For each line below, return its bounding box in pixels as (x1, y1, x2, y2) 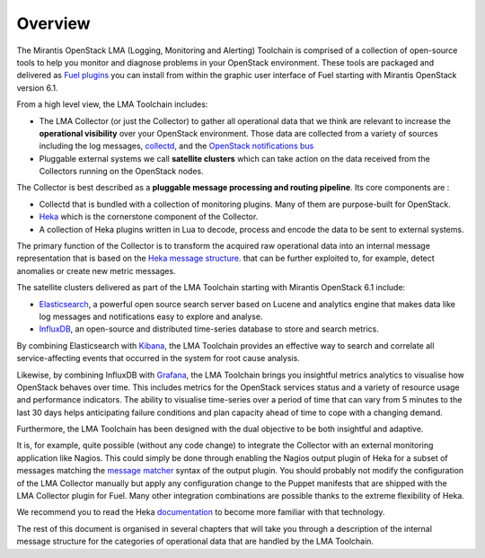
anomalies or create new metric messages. (16, 265, 176, 276)
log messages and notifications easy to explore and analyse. (39, 311, 263, 322)
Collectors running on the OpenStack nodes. (39, 166, 204, 177)
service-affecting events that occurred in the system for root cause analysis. (16, 353, 300, 364)
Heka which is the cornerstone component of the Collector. (39, 211, 259, 222)
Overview (16, 13, 91, 33)
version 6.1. (16, 82, 58, 93)
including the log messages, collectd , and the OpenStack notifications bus (39, 140, 314, 152)
